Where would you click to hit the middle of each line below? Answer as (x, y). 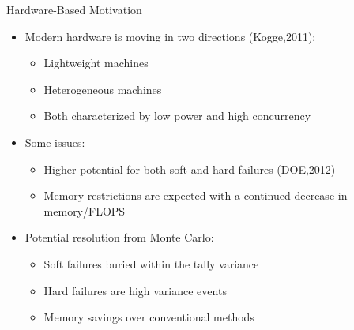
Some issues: (55, 142)
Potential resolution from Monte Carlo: (119, 237)
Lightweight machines (96, 63)
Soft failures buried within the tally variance (151, 263)
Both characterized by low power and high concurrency (177, 116)
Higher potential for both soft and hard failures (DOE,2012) (190, 169)
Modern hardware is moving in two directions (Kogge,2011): (170, 36)
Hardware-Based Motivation (74, 9)
